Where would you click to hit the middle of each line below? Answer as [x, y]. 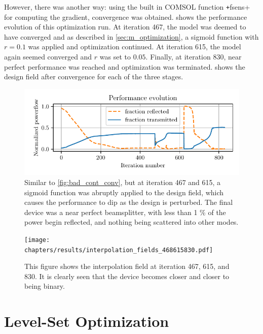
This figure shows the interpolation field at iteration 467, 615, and [127, 266]
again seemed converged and [48, 57]
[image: [37, 240]
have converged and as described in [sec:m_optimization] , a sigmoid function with [131, 36]
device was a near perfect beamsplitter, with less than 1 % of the [125, 212]
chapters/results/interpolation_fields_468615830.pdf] [119, 250]
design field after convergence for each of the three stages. [94, 77]
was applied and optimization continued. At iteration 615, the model [135, 47]
